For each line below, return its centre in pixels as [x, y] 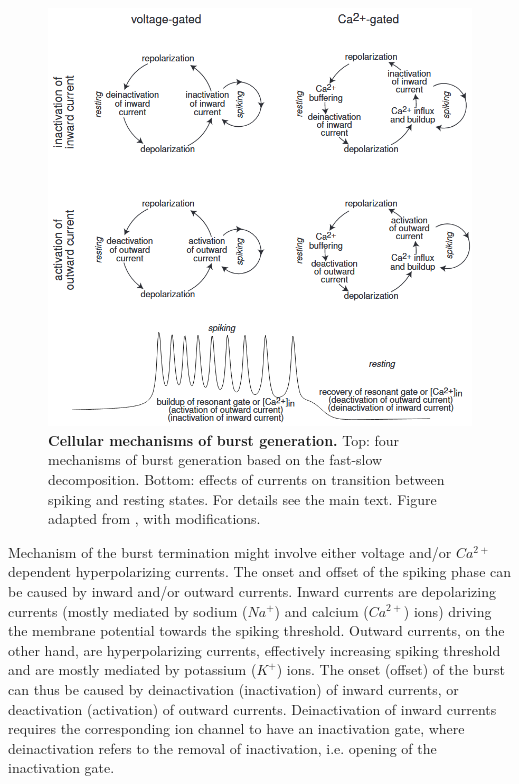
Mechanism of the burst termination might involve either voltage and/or [230, 551]
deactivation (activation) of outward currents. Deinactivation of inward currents [252, 708]
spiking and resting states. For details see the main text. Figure [242, 498]
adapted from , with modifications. [154, 518]
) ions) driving [447, 610]
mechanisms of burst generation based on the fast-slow [215, 459]
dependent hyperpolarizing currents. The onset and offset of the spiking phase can [260, 571]
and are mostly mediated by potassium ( [132, 669]
